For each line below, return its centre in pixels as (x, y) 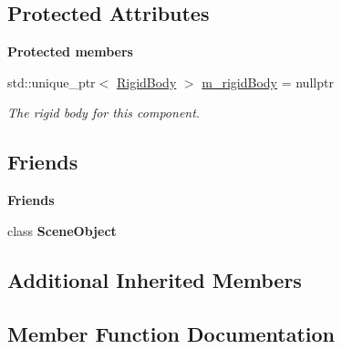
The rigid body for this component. (104, 113)
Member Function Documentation (171, 333)
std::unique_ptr (52, 82)
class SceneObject (62, 230)
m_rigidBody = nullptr (268, 82)
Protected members (70, 51)
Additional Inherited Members (155, 279)
